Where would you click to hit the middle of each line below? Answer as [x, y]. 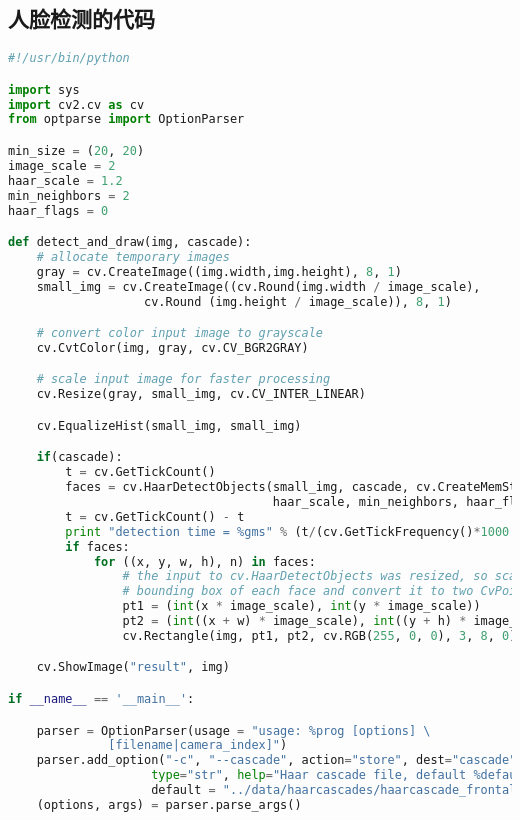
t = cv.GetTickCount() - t [155, 516]
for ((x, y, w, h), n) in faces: [204, 561]
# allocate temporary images [133, 256]
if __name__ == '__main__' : [101, 698]
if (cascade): [79, 457]
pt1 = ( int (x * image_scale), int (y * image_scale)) [301, 606]
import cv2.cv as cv [76, 104]
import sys [44, 89]
